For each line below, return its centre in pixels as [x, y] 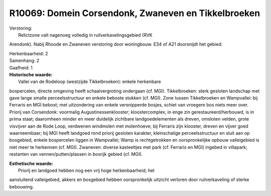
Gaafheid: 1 [21, 67]
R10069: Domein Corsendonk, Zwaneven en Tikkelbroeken [135, 13]
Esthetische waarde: [31, 163]
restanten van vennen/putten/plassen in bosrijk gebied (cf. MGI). [76, 154]
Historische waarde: [31, 74]
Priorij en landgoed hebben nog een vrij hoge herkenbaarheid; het [87, 170]
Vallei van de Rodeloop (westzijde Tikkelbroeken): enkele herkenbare [90, 82]
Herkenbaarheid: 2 [29, 53]
